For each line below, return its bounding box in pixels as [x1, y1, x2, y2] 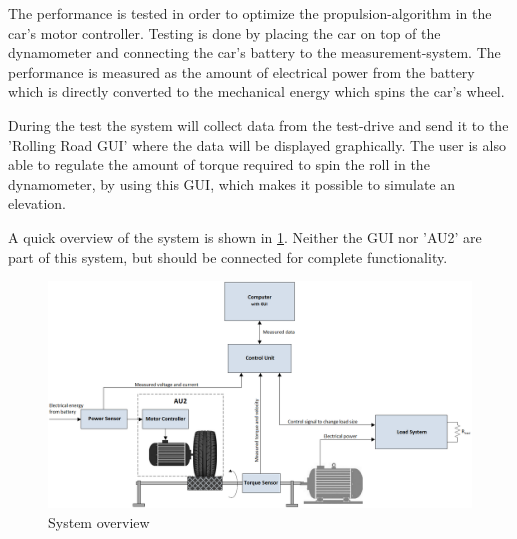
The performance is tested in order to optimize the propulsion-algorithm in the [8, 3, 492, 23]
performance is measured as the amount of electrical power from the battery [8, 61, 475, 82]
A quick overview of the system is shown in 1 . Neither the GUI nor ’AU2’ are [8, 226, 482, 247]
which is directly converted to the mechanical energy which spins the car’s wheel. [8, 81, 505, 102]
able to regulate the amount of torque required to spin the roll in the [8, 154, 430, 175]
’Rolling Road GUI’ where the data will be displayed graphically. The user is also [8, 134, 506, 155]
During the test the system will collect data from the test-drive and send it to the [8, 114, 509, 135]
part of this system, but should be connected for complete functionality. [8, 246, 448, 267]
